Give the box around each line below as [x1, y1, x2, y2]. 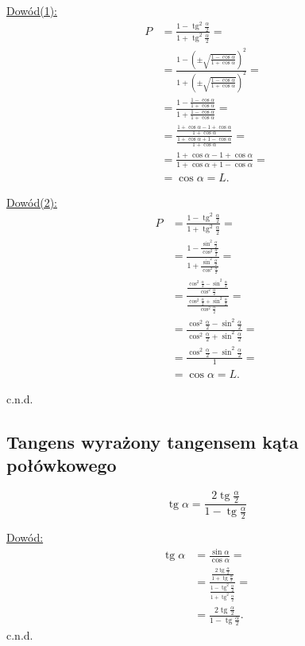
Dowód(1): [6, 2, 57, 18]
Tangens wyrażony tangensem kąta [6, 429, 299, 453]
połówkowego [6, 452, 117, 477]
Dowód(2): [6, 193, 57, 210]
